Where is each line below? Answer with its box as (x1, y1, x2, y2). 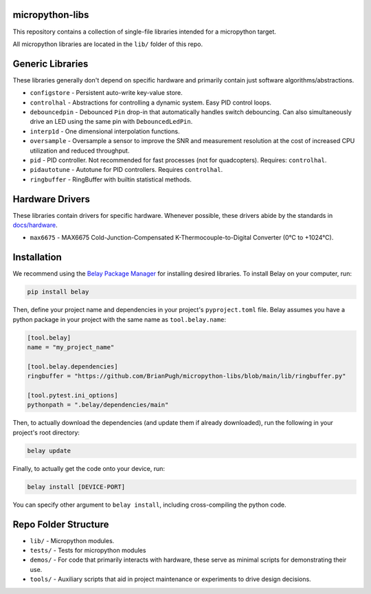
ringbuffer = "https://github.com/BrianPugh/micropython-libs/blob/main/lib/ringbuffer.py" (27, 372, 346, 380)
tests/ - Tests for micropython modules (30, 547, 146, 554)
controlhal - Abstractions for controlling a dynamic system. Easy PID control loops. (30, 98, 271, 107)
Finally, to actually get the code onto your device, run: (12, 464, 165, 472)
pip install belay (27, 288, 89, 296)
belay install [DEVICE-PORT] (27, 483, 126, 491)
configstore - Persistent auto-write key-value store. (30, 89, 183, 97)
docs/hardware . (12, 221, 58, 230)
